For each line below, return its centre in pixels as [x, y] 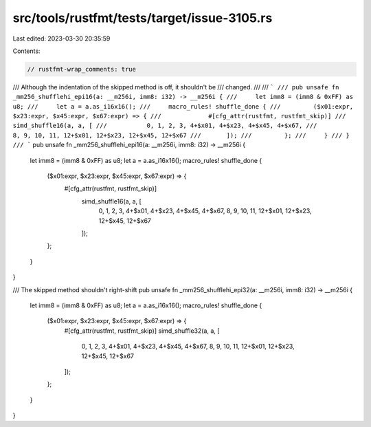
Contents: [26, 51]
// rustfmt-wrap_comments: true [82, 69]
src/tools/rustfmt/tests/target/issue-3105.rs [143, 18]
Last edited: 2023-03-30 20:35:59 [61, 39]
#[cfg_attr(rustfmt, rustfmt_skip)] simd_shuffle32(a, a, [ [142, 331]
